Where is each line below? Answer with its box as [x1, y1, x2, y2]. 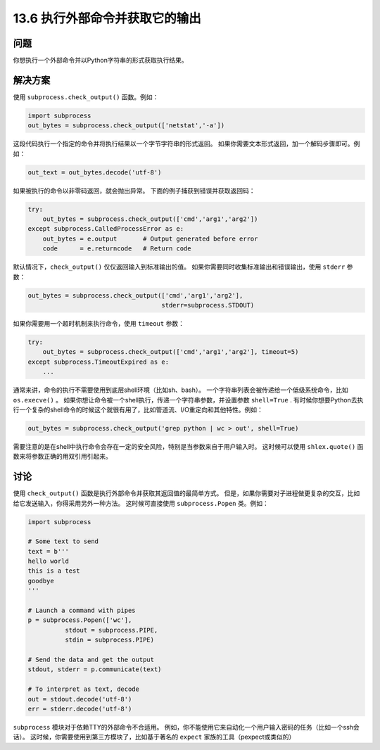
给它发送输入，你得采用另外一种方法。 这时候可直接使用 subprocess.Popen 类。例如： [13, 499, 269, 507]
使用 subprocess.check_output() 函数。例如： [13, 92, 159, 101]
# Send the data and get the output [27, 656, 155, 663]
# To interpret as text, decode [27, 685, 140, 693]
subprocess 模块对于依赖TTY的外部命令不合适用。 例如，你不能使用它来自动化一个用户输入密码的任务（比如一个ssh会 [13, 723, 360, 731]
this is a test [27, 567, 80, 575]
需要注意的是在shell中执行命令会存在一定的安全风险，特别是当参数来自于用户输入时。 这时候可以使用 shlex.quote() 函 [13, 442, 364, 450]
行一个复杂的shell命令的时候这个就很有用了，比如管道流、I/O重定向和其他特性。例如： [13, 405, 264, 414]
